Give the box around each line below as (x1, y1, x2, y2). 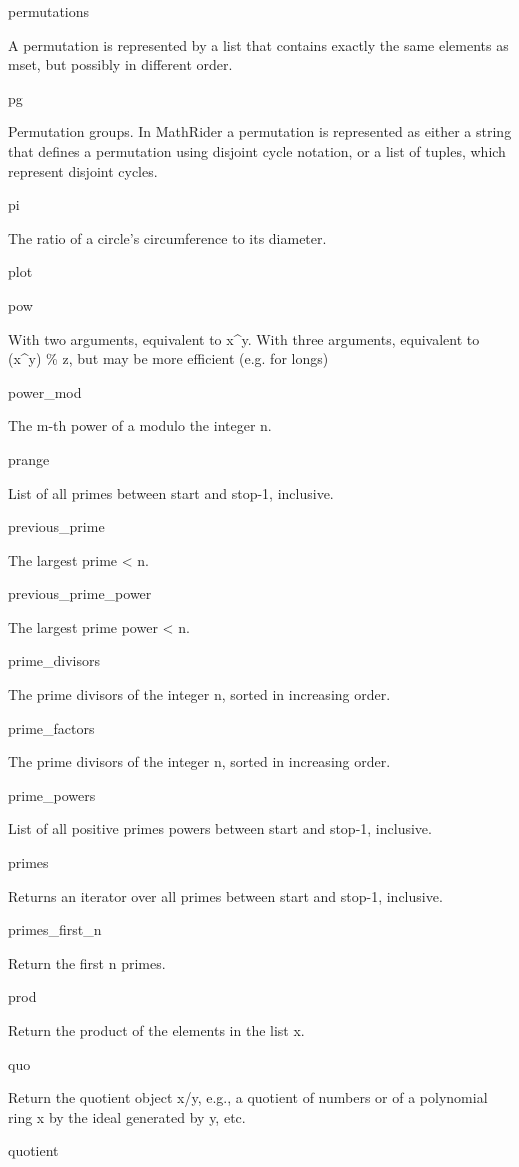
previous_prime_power (8, 583, 152, 604)
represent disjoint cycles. (8, 160, 158, 181)
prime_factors (8, 717, 95, 738)
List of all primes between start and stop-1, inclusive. (8, 482, 334, 503)
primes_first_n (8, 919, 102, 940)
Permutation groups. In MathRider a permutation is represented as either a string (8, 121, 512, 142)
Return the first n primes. (8, 952, 166, 973)
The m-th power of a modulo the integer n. (8, 415, 272, 436)
